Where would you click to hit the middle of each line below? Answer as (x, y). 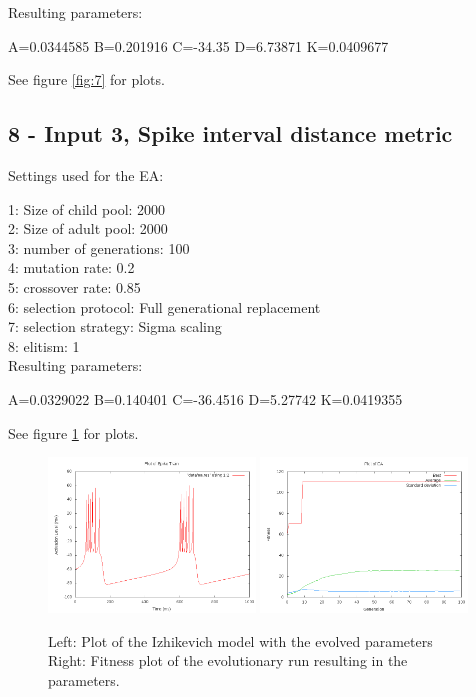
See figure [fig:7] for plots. (86, 79)
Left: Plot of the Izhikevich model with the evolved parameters (240, 640)
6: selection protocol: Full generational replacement (164, 306)
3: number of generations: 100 (99, 247)
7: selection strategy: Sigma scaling (115, 326)
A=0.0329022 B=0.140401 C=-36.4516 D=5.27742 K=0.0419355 (205, 398)
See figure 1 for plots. (73, 432)
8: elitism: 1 (44, 345)
